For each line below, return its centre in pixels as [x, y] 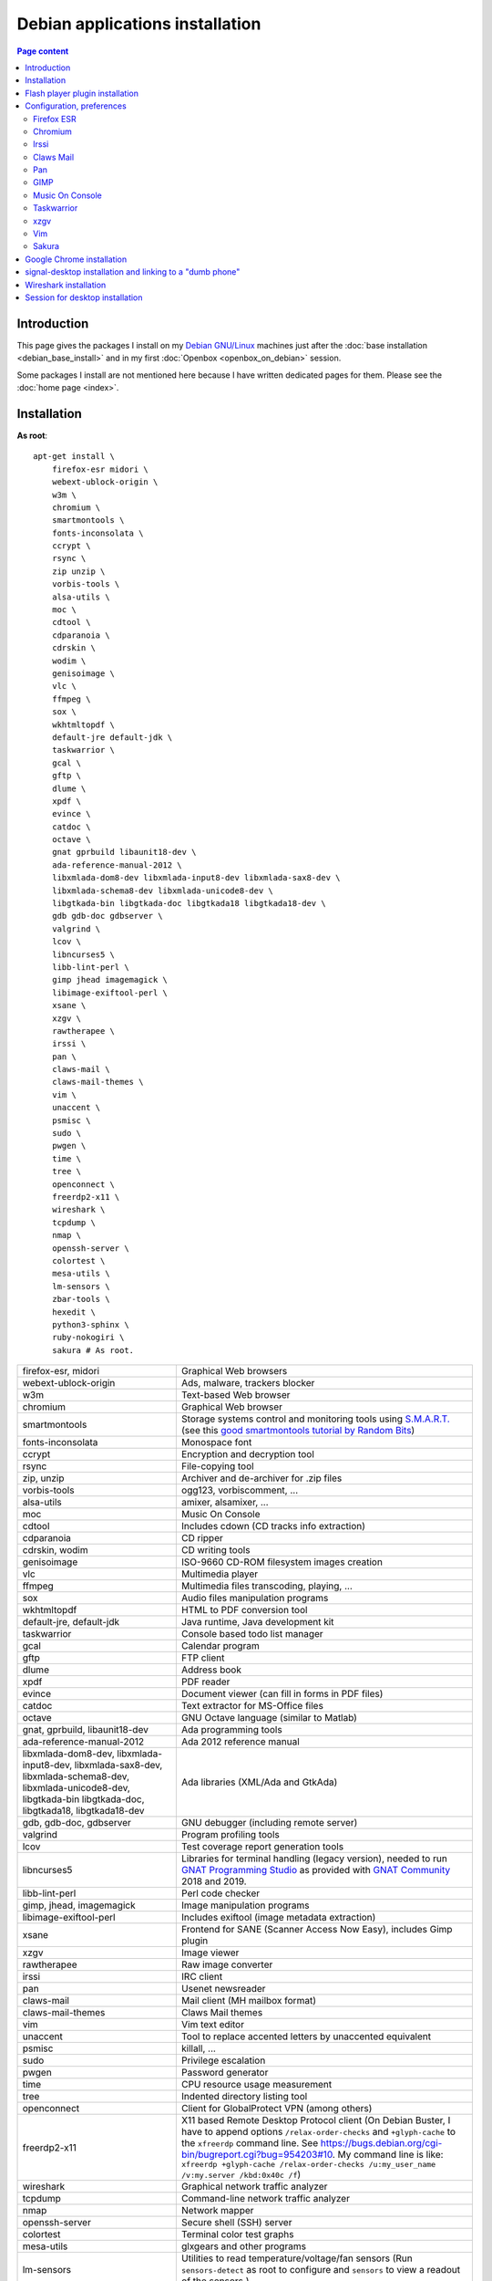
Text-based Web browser [236, 1395]
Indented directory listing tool [244, 2097]
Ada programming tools [231, 1730]
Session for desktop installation [84, 297]
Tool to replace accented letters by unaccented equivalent [306, 2036]
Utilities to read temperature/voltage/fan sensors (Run [297, 2258]
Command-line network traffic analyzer [266, 2199]
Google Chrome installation [76, 259]
